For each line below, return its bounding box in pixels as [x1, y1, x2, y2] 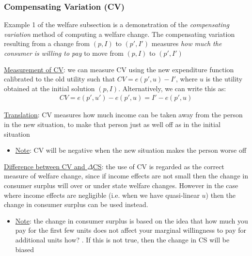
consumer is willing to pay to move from [4, 48, 124, 58]
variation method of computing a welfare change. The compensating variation [4, 29, 235, 39]
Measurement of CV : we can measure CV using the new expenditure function [4, 64, 234, 74]
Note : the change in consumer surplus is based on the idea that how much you [15, 215, 248, 225]
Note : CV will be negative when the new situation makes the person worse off [15, 145, 247, 155]
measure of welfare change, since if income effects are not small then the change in [4, 171, 248, 181]
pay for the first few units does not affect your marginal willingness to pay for [15, 225, 246, 235]
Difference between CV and [4, 161, 85, 171]
